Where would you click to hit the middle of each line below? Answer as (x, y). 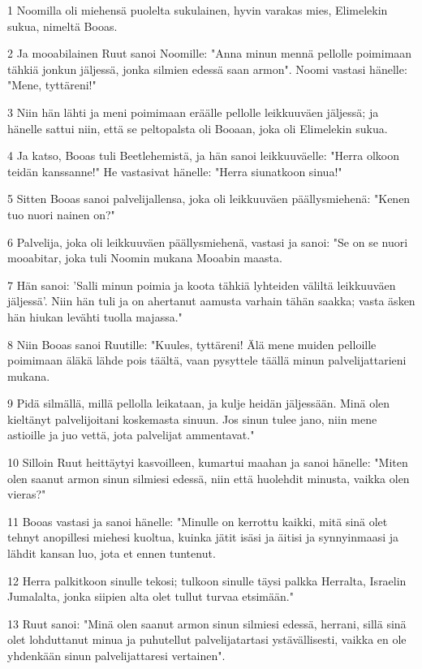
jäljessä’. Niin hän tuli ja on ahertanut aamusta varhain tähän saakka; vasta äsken (211, 301)
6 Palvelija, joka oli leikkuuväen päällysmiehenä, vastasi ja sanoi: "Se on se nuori (208, 242)
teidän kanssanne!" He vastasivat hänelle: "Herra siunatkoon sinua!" (175, 171)
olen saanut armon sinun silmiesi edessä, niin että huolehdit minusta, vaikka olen (209, 478)
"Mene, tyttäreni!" (52, 85)
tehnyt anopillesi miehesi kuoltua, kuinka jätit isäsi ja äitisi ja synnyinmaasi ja (203, 537)
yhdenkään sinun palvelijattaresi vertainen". (116, 655)
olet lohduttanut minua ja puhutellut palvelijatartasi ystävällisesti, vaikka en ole (207, 639)
